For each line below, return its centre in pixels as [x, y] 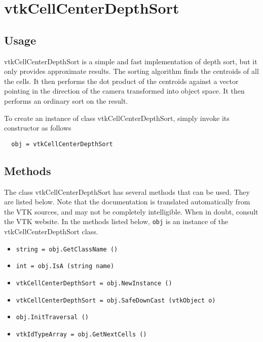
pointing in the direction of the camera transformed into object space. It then [124, 91]
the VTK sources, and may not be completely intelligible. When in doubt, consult [131, 211]
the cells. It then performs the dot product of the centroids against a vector [121, 81]
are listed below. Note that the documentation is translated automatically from [127, 202]
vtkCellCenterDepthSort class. [51, 231]
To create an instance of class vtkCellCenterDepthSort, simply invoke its [117, 118]
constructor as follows [38, 128]
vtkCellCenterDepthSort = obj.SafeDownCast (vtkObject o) [116, 300]
